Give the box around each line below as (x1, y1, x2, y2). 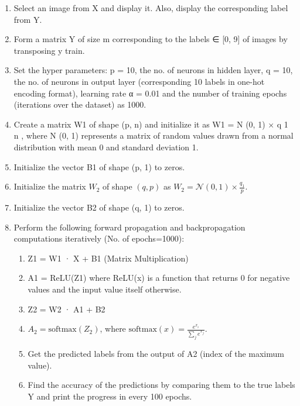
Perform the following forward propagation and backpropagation (13, 221, 246, 233)
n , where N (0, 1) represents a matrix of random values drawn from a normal (13, 129, 294, 142)
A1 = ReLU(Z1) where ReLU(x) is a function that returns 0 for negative (28, 271, 290, 284)
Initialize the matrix (13, 180, 86, 192)
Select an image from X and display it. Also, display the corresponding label (13, 2, 288, 13)
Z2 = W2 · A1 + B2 (28, 302, 105, 315)
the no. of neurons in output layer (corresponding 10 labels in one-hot (13, 75, 265, 87)
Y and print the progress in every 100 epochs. (28, 390, 192, 402)
